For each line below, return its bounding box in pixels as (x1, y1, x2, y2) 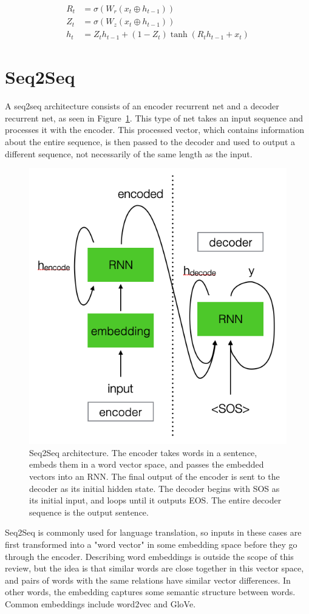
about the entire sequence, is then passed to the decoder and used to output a (5, 135, 296, 148)
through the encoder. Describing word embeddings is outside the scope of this (5, 550, 294, 562)
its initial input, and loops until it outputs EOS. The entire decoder (29, 494, 282, 507)
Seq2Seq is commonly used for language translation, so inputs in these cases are (5, 526, 302, 539)
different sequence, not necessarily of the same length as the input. (5, 147, 253, 160)
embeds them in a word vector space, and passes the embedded (29, 458, 264, 471)
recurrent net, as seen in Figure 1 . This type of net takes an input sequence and (5, 111, 304, 124)
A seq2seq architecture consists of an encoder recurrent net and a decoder (5, 100, 279, 112)
